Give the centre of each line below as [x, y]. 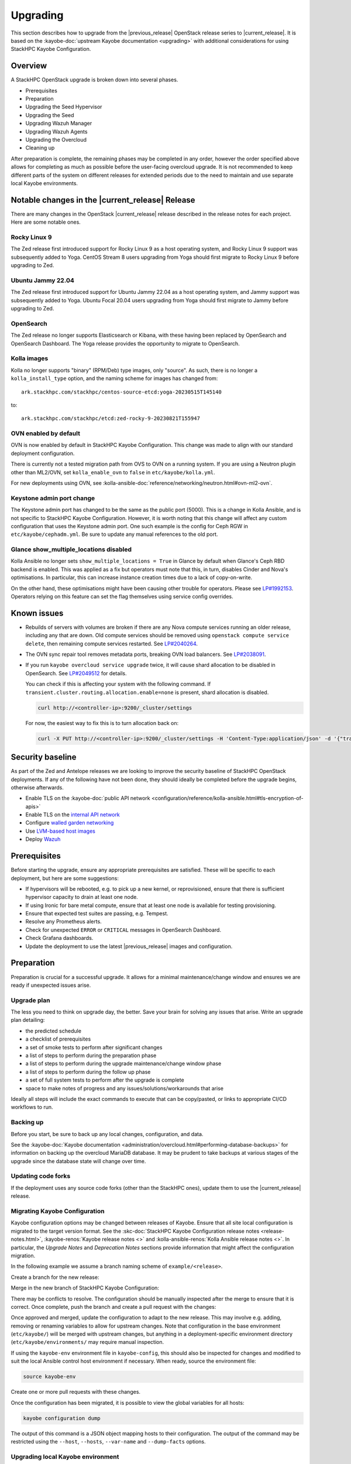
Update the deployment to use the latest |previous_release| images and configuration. [129, 946]
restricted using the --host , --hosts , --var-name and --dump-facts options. [108, 1441]
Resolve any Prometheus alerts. [63, 922]
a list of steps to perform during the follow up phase [88, 1072]
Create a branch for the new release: [55, 1277]
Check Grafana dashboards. [59, 938]
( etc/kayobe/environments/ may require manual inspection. [87, 1342]
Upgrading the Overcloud [56, 139]
